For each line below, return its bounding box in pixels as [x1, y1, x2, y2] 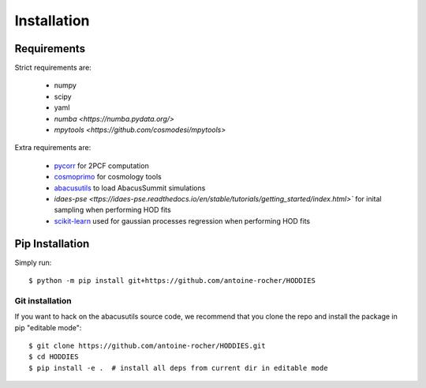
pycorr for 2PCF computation [54, 160, 149, 170]
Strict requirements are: [14, 63, 92, 73]
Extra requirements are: [14, 143, 92, 153]
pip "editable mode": [14, 322, 82, 332]
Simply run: [14, 258, 52, 267]
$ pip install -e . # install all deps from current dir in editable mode [28, 364, 328, 372]
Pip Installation [14, 237, 90, 251]
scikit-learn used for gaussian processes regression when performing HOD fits [54, 216, 311, 225]
